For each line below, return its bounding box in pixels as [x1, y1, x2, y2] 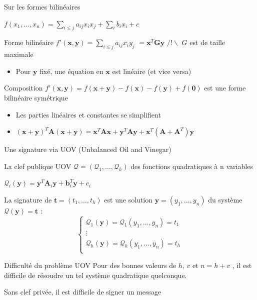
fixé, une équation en [39, 65, 103, 76]
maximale [4, 49, 33, 59]
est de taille [189, 37, 225, 47]
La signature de [4, 194, 52, 204]
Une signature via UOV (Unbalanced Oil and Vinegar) [4, 144, 171, 154]
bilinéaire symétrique [4, 92, 68, 102]
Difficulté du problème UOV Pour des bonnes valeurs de [4, 260, 176, 270]
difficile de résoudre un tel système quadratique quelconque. [4, 269, 187, 280]
